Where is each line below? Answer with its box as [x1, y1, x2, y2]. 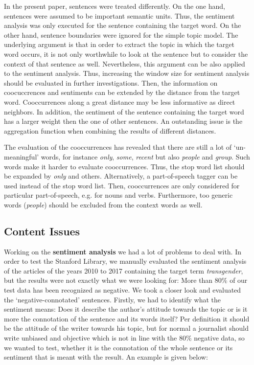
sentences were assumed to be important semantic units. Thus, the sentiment [4, 10, 235, 21]
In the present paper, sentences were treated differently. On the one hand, [4, 1, 225, 11]
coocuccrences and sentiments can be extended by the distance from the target [4, 87, 240, 97]
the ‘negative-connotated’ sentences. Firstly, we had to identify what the [4, 294, 221, 304]
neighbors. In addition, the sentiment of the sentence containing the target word [4, 106, 244, 116]
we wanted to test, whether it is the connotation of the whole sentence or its [4, 342, 233, 352]
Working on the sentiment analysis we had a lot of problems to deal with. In [4, 246, 242, 256]
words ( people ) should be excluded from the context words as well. [4, 199, 203, 209]
